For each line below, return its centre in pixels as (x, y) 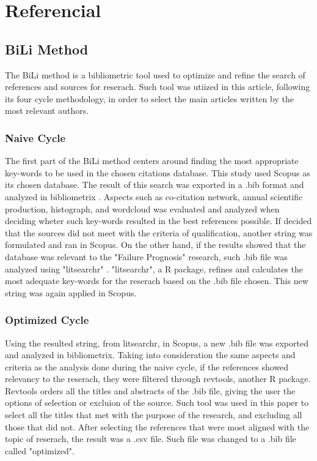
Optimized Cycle (47, 320)
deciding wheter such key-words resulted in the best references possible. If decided (158, 221)
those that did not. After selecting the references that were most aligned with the (157, 426)
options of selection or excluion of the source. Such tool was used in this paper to (157, 403)
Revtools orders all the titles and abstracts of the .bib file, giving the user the (150, 390)
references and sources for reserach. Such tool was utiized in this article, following (158, 87)
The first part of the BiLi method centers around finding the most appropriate (152, 161)
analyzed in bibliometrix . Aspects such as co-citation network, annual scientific (154, 196)
